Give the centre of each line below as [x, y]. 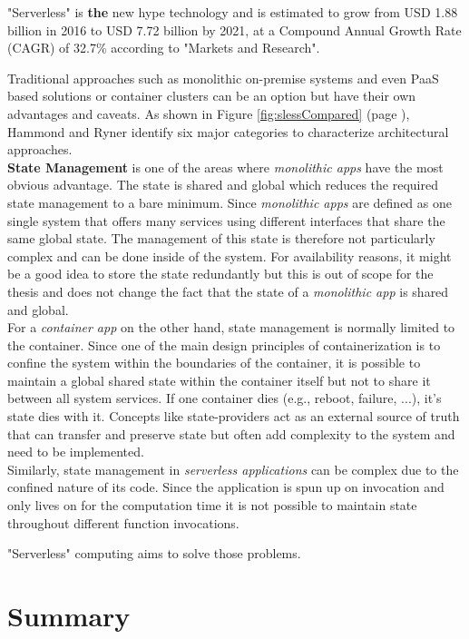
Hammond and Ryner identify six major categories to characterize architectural [228, 131]
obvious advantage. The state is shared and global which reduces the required [223, 185]
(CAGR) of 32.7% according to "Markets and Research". [164, 48]
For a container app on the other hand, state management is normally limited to [231, 327]
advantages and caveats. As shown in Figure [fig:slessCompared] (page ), [209, 113]
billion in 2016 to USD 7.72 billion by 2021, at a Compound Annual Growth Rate [234, 29]
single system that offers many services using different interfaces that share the [226, 220]
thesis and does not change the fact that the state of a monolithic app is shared [228, 291]
